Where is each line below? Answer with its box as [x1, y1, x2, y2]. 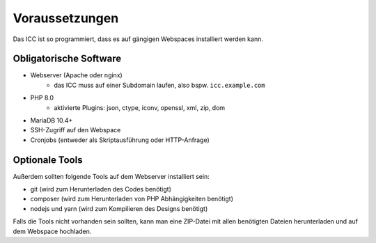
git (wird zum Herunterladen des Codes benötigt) [30, 185, 172, 194]
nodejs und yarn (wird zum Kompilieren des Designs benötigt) [30, 204, 208, 212]
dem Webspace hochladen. [13, 227, 92, 235]
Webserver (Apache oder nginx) [30, 71, 123, 79]
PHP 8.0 [30, 94, 54, 102]
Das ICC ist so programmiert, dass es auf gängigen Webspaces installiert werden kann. [13, 35, 264, 43]
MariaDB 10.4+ [30, 116, 73, 125]
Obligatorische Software [13, 53, 122, 65]
